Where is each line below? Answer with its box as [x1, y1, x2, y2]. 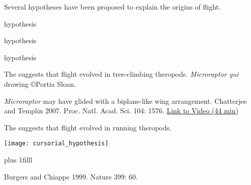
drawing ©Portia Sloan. [4, 78, 76, 89]
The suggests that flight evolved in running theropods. [4, 122, 172, 132]
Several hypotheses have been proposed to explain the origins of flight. [4, 2, 221, 12]
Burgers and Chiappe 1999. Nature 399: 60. [4, 171, 138, 181]
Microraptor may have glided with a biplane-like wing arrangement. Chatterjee [4, 95, 247, 106]
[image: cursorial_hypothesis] [4, 140, 109, 147]
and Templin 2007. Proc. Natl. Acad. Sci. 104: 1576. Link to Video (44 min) [4, 105, 238, 116]
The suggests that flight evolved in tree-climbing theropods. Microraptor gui [4, 69, 238, 79]
